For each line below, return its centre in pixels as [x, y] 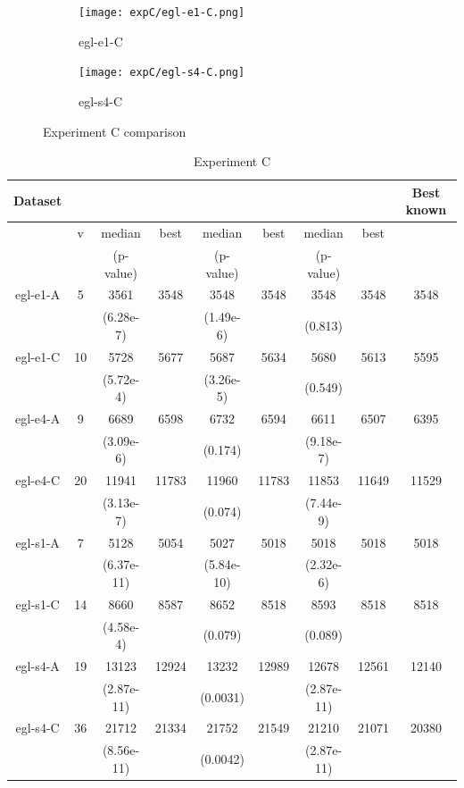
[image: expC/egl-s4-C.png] [162, 73]
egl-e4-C [37, 480]
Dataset [38, 201]
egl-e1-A [38, 294]
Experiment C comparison [115, 131]
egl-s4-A [37, 666]
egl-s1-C [37, 604]
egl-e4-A [38, 418]
